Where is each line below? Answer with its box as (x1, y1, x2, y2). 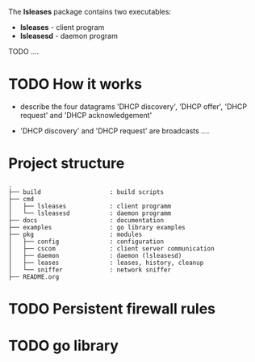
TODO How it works (8, 75, 143, 94)
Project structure (8, 154, 125, 173)
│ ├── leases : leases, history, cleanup (8, 259, 204, 267)
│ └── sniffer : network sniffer (8, 266, 172, 274)
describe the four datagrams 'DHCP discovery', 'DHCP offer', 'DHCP (19, 101, 248, 112)
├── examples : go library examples (8, 223, 186, 231)
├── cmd (8, 195, 35, 203)
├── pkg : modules (8, 230, 143, 238)
